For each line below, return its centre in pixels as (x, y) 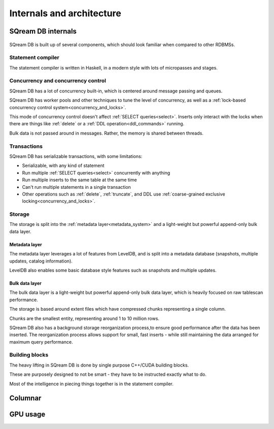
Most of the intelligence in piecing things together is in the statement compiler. (91, 384)
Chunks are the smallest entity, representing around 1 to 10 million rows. (84, 318)
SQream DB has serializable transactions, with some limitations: (76, 156)
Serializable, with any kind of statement (63, 166)
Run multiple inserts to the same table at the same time (79, 180)
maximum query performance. (41, 342)
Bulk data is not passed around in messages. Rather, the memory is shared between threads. (107, 133)
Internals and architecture (65, 13)
